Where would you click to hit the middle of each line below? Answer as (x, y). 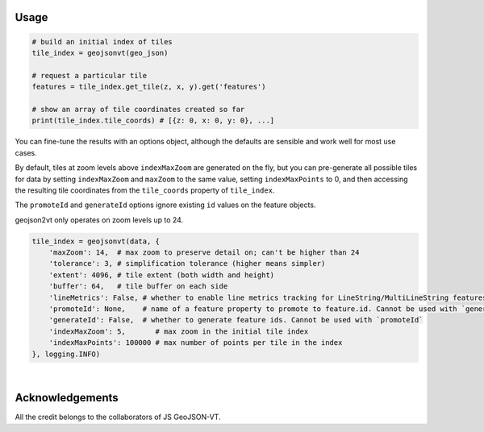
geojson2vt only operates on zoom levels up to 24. (99, 220)
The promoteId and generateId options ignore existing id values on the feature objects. (165, 205)
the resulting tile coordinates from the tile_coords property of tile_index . (145, 190)
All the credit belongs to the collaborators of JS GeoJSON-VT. (118, 417)
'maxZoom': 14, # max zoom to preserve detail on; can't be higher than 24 (204, 253)
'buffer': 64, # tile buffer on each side (138, 287)
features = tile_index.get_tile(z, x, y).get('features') (149, 87)
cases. (26, 152)
